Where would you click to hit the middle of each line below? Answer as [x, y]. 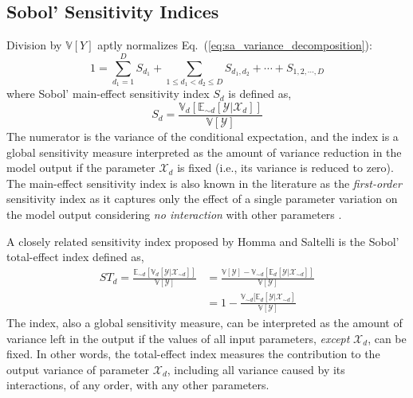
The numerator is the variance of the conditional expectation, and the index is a [203, 136]
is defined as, [260, 94]
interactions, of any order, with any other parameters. [138, 385]
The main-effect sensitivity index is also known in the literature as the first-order [204, 183]
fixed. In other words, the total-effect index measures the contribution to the [193, 354]
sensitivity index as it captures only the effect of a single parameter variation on [202, 199]
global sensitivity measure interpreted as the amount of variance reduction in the [204, 152]
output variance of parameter [78, 369]
